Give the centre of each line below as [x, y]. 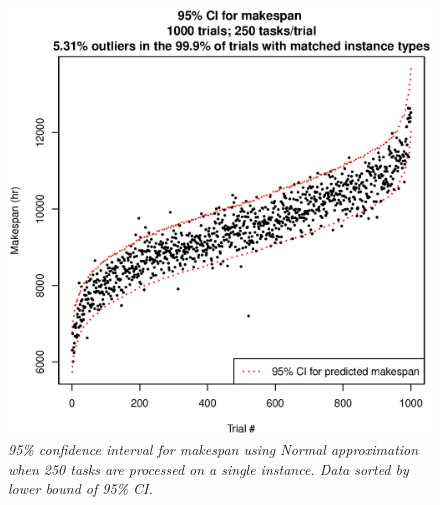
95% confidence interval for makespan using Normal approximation [213, 448]
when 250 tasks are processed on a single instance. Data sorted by [208, 468]
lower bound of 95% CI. [80, 488]
